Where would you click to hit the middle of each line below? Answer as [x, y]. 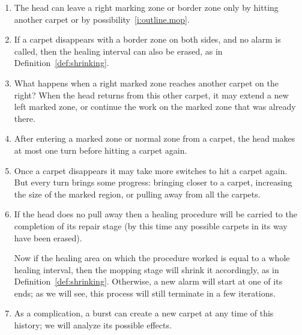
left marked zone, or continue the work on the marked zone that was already [155, 107]
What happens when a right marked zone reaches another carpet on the [146, 83]
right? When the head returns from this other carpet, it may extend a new [151, 95]
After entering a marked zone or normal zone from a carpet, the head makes [155, 138]
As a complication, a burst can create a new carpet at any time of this [144, 313]
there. [25, 118]
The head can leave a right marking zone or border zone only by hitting [146, 7]
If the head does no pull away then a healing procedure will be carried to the [156, 214]
